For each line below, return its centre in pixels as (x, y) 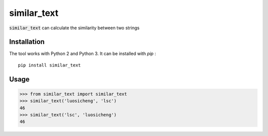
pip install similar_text (50, 65)
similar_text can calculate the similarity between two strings (74, 28)
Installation (27, 42)
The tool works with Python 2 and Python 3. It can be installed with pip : (83, 54)
